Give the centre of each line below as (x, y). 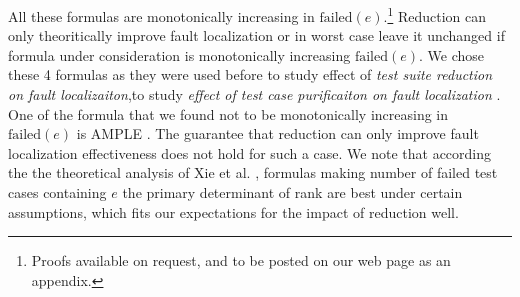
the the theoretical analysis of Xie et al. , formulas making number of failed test (253, 172)
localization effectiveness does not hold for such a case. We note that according (250, 152)
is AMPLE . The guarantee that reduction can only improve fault (277, 133)
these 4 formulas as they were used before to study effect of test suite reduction (250, 74)
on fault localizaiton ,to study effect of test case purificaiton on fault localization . (254, 94)
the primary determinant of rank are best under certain (292, 192)
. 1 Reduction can (435, 14)
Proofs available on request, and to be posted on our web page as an (241, 260)
